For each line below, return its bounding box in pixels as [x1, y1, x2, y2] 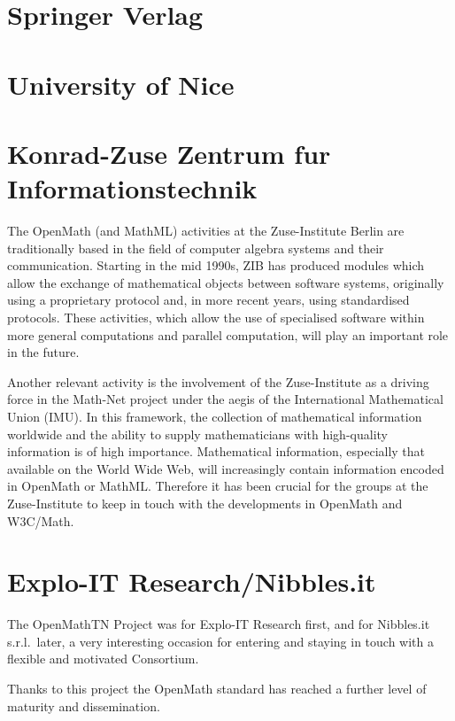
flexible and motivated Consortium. [7, 649, 199, 668]
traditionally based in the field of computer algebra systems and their [7, 238, 384, 257]
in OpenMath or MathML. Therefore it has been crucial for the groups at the [7, 477, 428, 495]
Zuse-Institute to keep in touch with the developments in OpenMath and [7, 493, 403, 512]
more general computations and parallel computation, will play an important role [7, 325, 449, 344]
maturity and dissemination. [7, 696, 160, 715]
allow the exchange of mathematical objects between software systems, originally [7, 273, 444, 291]
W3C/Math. [7, 511, 74, 530]
